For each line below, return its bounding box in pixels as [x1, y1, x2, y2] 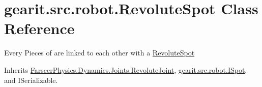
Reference [4, 18, 75, 39]
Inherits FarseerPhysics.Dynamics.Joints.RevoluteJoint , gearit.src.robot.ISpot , [4, 64, 247, 75]
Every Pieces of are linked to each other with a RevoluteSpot [4, 47, 195, 58]
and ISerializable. [4, 74, 58, 85]
